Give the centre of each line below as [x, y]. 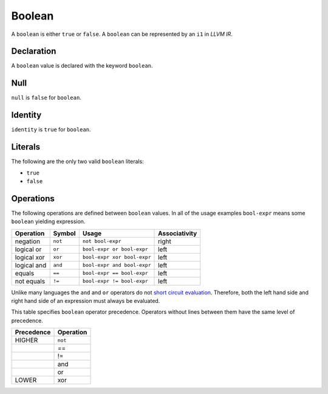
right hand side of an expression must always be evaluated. [86, 301]
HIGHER [26, 340]
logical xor [30, 257]
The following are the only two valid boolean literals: [77, 162]
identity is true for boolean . [51, 130]
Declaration [34, 51]
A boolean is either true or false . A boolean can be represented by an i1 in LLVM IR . [122, 34]
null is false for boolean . [46, 98]
